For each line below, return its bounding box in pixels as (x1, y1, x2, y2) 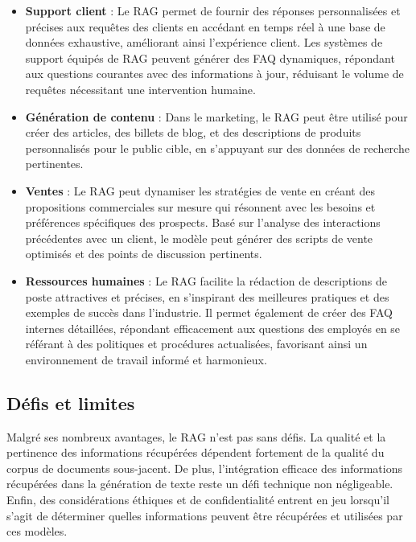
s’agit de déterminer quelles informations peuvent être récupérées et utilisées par (6, 507, 403, 524)
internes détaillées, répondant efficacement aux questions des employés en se (25, 319, 401, 336)
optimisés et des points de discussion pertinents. (25, 245, 262, 262)
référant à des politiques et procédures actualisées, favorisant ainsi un (25, 335, 368, 352)
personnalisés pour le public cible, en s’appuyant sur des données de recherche (25, 139, 410, 156)
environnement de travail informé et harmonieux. (25, 351, 267, 367)
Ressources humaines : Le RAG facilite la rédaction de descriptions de (25, 272, 387, 289)
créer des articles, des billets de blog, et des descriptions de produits (25, 124, 361, 141)
